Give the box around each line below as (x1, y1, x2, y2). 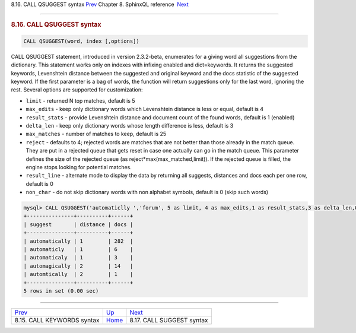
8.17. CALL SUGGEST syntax (129, 316, 208, 324)
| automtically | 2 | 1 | (23, 271, 133, 278)
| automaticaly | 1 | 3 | (23, 254, 133, 261)
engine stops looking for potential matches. (26, 163, 132, 170)
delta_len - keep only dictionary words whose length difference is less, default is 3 (26, 122, 234, 129)
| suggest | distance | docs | (23, 221, 133, 228)
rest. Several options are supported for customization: (11, 86, 143, 93)
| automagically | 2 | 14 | (23, 262, 133, 269)
